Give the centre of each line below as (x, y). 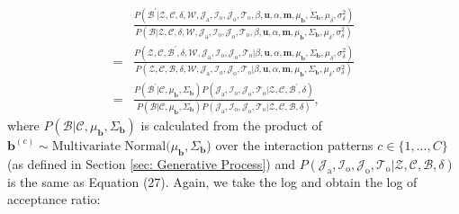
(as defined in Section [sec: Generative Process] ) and (151, 163)
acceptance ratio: (54, 199)
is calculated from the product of (231, 125)
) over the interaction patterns (290, 144)
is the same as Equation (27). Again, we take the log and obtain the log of (212, 181)
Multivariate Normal (109, 146)
